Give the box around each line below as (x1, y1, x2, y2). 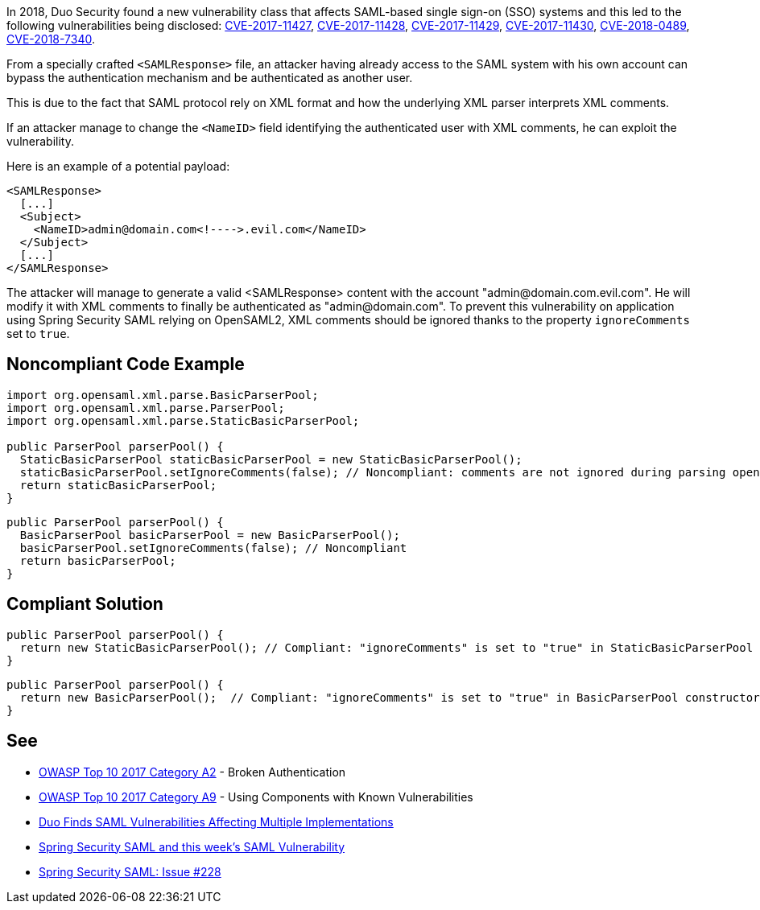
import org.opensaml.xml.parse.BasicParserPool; (6, 388, 319, 401)
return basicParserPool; (19, 554, 176, 567)
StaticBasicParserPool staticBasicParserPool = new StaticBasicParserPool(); (19, 452, 522, 466)
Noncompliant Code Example (6, 354, 245, 375)
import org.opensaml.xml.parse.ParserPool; (6, 401, 285, 414)
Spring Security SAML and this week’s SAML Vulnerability (39, 839, 345, 854)
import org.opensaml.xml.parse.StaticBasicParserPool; (6, 414, 360, 427)
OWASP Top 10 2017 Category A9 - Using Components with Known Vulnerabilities (39, 789, 473, 804)
